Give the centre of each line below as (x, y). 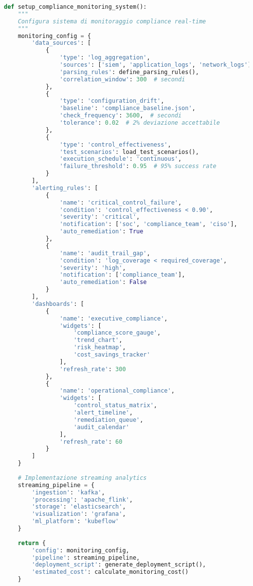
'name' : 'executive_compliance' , (114, 318)
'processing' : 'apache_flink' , (82, 500)
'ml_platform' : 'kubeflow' (75, 521)
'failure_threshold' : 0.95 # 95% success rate (138, 166)
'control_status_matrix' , (116, 406)
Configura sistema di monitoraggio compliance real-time (112, 21)
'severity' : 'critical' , (100, 217)
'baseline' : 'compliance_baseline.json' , (127, 108)
